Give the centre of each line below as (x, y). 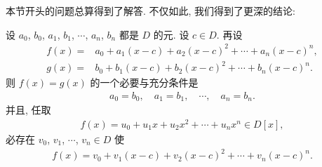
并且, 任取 (28, 110)
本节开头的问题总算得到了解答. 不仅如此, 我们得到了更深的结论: (150, 11)
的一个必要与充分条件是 (144, 82)
